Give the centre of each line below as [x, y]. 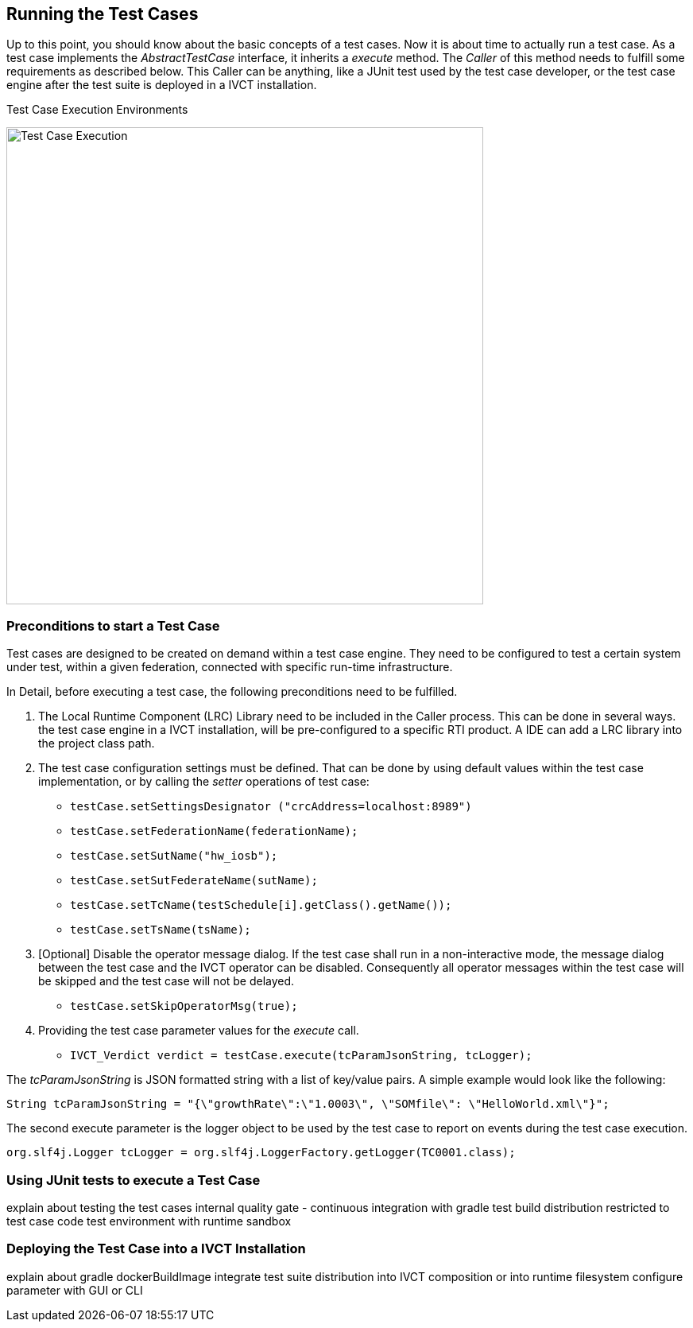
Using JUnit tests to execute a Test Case [134, 1180]
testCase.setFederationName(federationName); [214, 831]
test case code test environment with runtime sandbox [149, 1221]
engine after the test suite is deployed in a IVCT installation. [162, 85]
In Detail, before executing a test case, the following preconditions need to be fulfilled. [232, 692]
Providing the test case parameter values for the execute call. [199, 1031]
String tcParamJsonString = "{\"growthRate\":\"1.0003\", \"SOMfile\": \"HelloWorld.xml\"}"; [308, 1104]
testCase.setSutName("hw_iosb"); [174, 856]
